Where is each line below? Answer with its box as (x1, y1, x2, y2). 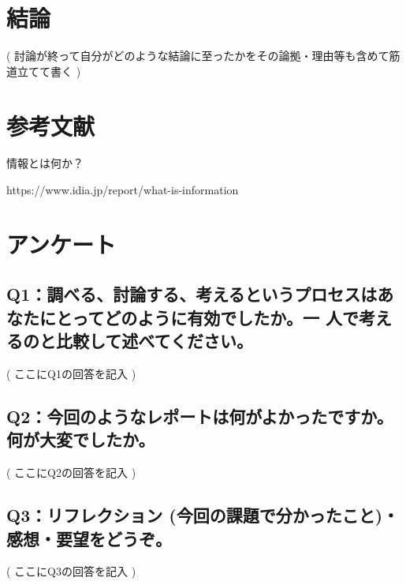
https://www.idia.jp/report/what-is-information (6, 182, 239, 198)
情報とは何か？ (6, 155, 84, 171)
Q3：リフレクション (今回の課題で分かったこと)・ (6, 503, 400, 527)
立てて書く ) (17, 62, 81, 79)
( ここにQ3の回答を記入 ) (6, 563, 136, 579)
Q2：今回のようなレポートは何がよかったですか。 (6, 403, 393, 428)
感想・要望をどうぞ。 (6, 526, 172, 550)
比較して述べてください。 (55, 328, 253, 353)
